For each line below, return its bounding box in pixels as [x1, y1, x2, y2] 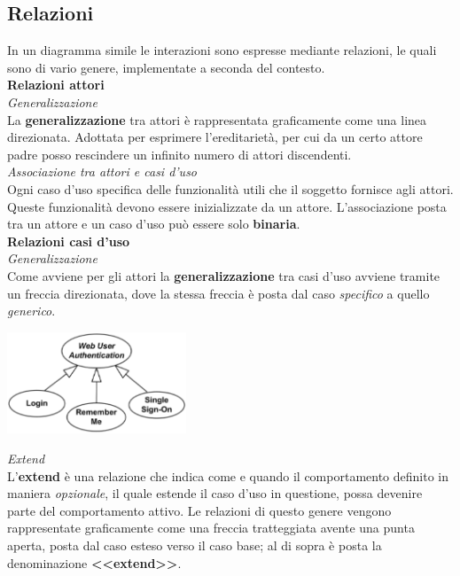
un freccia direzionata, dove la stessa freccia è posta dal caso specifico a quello [7, 284, 430, 302]
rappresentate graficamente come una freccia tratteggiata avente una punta [7, 518, 415, 537]
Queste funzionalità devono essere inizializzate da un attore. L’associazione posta [7, 197, 447, 215]
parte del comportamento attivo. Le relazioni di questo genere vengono [7, 501, 392, 519]
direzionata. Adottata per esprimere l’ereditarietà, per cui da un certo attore [7, 128, 423, 146]
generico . [7, 301, 56, 320]
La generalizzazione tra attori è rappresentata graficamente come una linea [7, 110, 427, 128]
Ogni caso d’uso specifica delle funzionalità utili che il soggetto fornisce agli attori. [7, 179, 454, 198]
